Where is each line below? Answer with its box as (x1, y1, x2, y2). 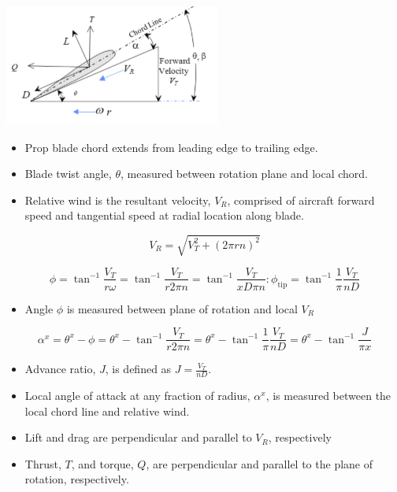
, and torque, (71, 455, 134, 472)
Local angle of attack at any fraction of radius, (24, 387, 250, 404)
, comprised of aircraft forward (227, 191, 375, 208)
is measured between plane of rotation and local (66, 300, 298, 316)
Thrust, (24, 455, 61, 472)
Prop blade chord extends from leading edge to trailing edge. (24, 139, 318, 155)
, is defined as (105, 361, 172, 377)
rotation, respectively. (24, 471, 129, 487)
